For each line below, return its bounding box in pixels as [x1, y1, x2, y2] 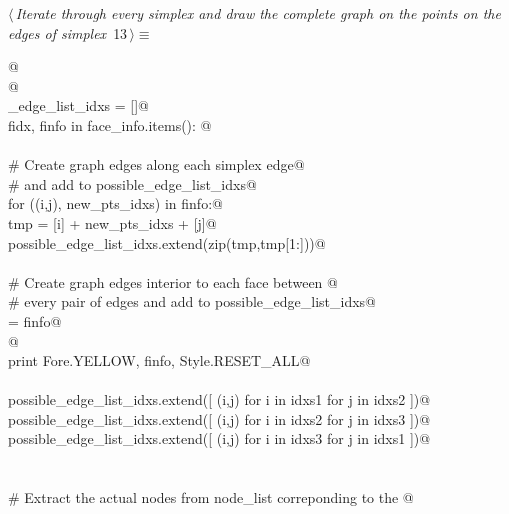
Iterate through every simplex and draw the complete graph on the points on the [15, 3, 501, 23]
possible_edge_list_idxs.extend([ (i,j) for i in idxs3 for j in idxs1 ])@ [8, 428, 431, 449]
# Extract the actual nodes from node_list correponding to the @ [8, 487, 414, 508]
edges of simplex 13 [8, 22, 128, 43]
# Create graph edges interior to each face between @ [8, 271, 338, 292]
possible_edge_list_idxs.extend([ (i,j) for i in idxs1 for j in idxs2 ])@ [8, 389, 431, 410]
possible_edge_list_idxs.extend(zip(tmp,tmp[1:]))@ [8, 232, 326, 253]
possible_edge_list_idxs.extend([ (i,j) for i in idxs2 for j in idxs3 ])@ [8, 408, 431, 429]
